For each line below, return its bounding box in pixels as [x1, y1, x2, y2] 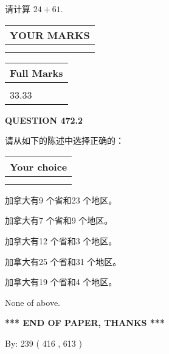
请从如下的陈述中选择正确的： [5, 134, 124, 147]
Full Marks [10, 65, 63, 80]
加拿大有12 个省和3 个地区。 [5, 234, 117, 247]
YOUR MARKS [10, 27, 90, 42]
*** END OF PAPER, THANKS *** [5, 316, 165, 329]
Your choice [10, 159, 67, 174]
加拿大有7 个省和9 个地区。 [5, 214, 113, 227]
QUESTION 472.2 [5, 113, 83, 126]
